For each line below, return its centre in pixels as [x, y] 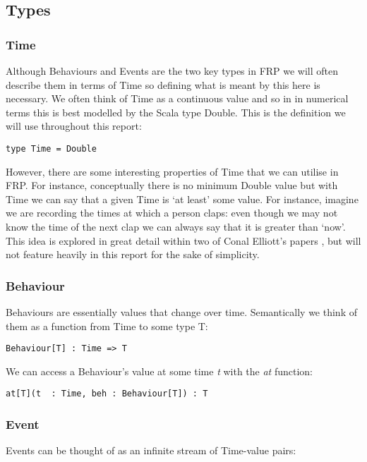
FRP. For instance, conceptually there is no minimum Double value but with [172, 185]
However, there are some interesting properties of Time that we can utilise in [172, 171]
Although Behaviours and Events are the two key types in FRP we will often [172, 71]
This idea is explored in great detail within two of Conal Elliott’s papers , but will [183, 240]
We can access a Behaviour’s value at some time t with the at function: [160, 371]
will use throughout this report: [74, 126]
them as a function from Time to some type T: [107, 326]
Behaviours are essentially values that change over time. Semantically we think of [181, 312]
